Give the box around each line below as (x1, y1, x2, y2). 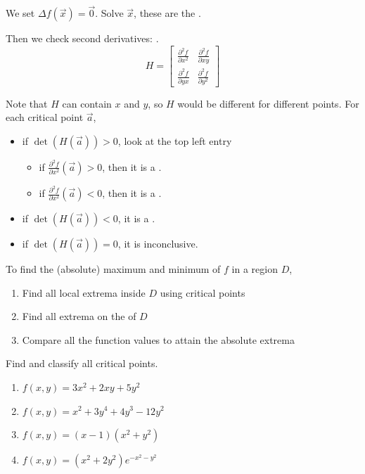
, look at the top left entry (117, 133, 232, 148)
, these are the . (134, 6, 201, 20)
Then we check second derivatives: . (6, 31, 159, 46)
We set (6, 6, 35, 20)
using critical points (160, 285, 245, 300)
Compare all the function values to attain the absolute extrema (22, 332, 295, 347)
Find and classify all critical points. (6, 356, 158, 371)
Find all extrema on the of (22, 309, 136, 324)
